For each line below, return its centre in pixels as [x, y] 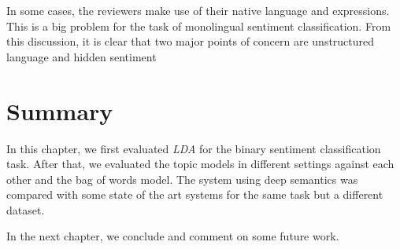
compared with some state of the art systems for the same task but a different [195, 194]
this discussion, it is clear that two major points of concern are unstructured [191, 41]
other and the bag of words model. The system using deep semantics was [182, 179]
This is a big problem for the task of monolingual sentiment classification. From [199, 26]
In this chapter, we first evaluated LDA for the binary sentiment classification [194, 148]
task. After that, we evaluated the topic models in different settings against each [200, 164]
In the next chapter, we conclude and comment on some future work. [173, 236]
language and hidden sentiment [81, 56]
